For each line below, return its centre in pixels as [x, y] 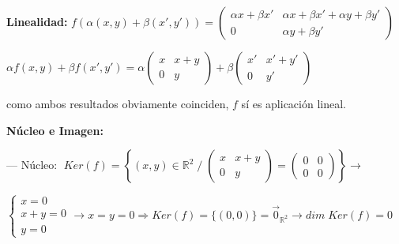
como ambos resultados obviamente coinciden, [118, 103]
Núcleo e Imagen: [55, 130]
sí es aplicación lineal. [294, 103]
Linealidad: [37, 21]
